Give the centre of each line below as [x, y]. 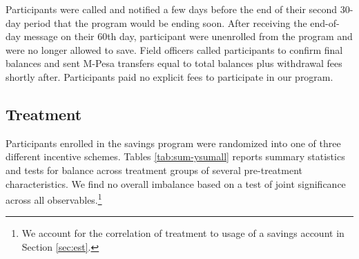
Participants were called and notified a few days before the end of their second [172, 9]
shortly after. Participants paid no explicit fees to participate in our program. [169, 76]
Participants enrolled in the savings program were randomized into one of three [173, 143]
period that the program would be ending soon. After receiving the [165, 22]
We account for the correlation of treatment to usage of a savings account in [183, 233]
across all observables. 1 [54, 199]
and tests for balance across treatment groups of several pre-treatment [154, 170]
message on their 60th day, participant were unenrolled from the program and [188, 36]
